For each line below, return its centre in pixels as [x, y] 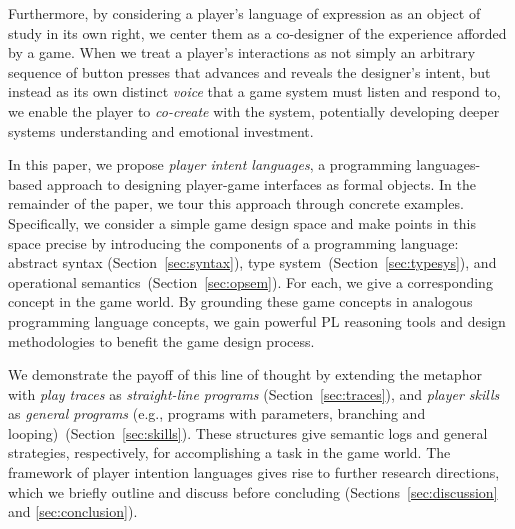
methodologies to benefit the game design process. [161, 340]
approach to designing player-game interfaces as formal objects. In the [261, 183]
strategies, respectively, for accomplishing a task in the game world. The [229, 452]
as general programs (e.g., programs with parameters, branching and [217, 413]
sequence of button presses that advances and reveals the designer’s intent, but [249, 71]
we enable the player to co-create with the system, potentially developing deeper [254, 110]
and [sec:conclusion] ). [73, 511]
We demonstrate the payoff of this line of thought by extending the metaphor [245, 374]
